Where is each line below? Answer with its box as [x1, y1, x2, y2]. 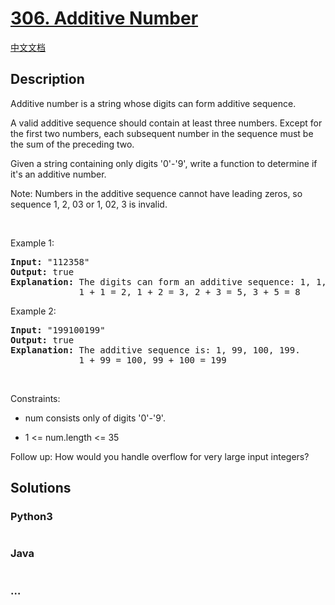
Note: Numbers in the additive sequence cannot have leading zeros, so [10, 187, 303, 199]
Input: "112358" [10, 256, 90, 267]
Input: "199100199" [10, 324, 106, 336]
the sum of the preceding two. [10, 138, 135, 150]
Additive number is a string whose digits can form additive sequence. [10, 97, 297, 109]
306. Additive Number [10, 7, 199, 30]
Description [10, 71, 85, 88]
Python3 [10, 510, 53, 524]
